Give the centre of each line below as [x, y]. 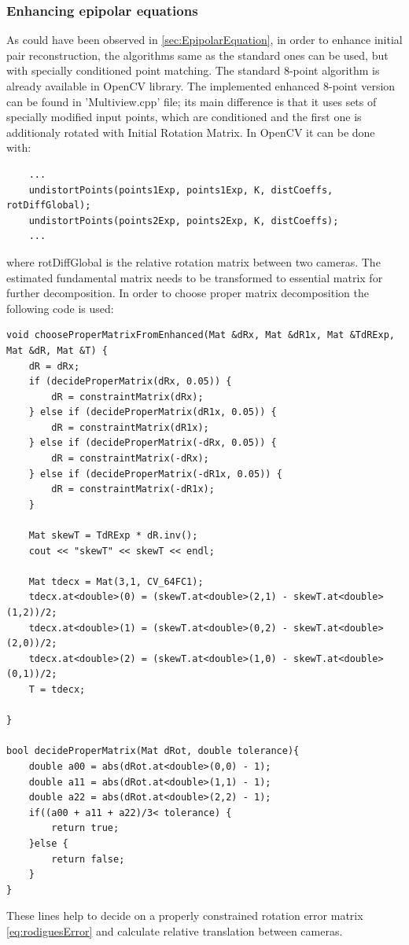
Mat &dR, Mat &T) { [57, 350]
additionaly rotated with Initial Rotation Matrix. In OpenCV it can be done [191, 132]
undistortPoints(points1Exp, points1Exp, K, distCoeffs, [181, 190]
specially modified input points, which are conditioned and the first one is [184, 117]
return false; [88, 859]
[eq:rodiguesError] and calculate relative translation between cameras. [175, 930]
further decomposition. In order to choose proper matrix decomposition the [188, 293]
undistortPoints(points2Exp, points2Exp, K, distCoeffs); [184, 221]
